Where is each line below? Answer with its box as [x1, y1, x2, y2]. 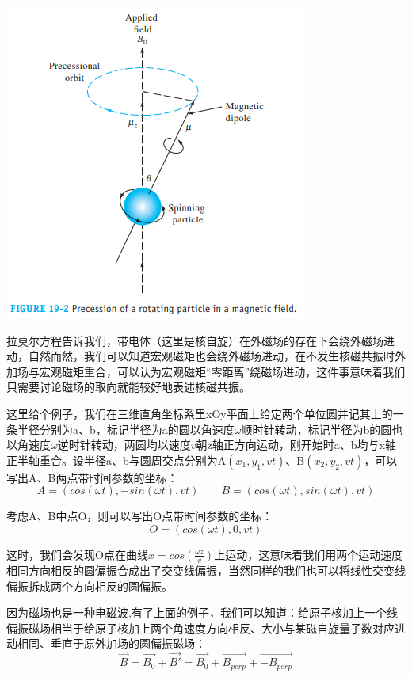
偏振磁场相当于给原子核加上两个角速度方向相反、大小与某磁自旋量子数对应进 [6, 619, 406, 636]
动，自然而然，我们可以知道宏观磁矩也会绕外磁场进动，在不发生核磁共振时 [6, 348, 395, 364]
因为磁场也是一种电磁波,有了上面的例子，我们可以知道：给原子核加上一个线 [6, 604, 398, 621]
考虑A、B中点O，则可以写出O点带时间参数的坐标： [6, 508, 273, 524]
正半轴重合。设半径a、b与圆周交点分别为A [6, 451, 227, 468]
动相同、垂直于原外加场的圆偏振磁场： [6, 635, 206, 652]
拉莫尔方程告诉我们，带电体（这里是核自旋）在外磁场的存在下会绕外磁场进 [6, 332, 395, 348]
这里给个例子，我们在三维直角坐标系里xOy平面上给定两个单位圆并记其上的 [6, 405, 393, 421]
